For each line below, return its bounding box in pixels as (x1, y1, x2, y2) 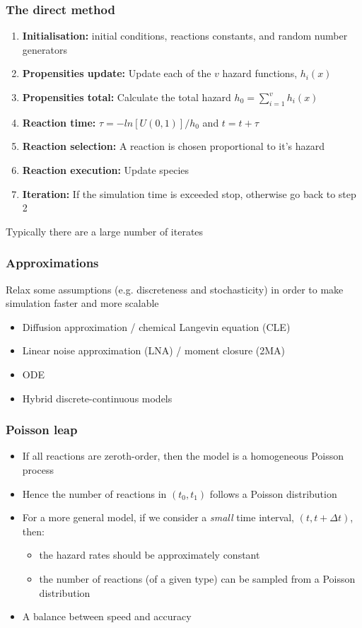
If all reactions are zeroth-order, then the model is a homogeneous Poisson (22, 448, 344, 463)
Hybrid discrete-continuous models (22, 390, 173, 405)
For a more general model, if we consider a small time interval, (22, 510, 294, 525)
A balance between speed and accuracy (22, 609, 192, 624)
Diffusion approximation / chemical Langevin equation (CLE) (22, 319, 291, 334)
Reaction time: (22, 115, 96, 129)
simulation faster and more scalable (6, 296, 159, 310)
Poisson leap (6, 421, 78, 438)
